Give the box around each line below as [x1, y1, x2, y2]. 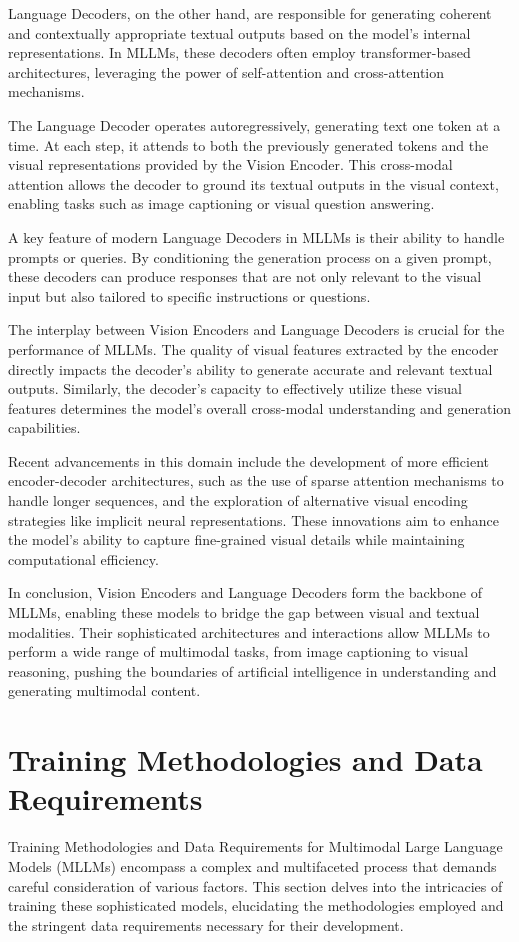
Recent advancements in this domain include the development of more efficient [8, 450, 489, 471]
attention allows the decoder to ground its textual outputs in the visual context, [8, 173, 499, 194]
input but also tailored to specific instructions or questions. [8, 285, 371, 306]
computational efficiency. [8, 548, 159, 569]
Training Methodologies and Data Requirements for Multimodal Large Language [8, 836, 503, 857]
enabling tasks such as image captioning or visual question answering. [8, 193, 435, 214]
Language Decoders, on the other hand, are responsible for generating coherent [8, 3, 492, 23]
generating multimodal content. [8, 680, 201, 701]
